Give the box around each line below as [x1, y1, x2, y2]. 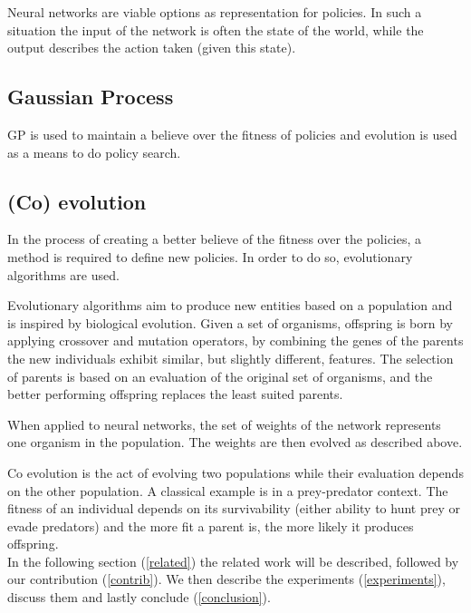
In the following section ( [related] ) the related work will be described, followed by [7, 551, 459, 570]
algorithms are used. [7, 265, 120, 284]
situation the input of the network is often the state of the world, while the [7, 20, 424, 39]
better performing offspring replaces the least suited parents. [7, 384, 343, 404]
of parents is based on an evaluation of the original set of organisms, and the [7, 366, 433, 385]
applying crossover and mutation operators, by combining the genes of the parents [7, 331, 464, 350]
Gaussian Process [7, 83, 174, 111]
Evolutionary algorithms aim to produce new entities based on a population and [7, 296, 453, 315]
